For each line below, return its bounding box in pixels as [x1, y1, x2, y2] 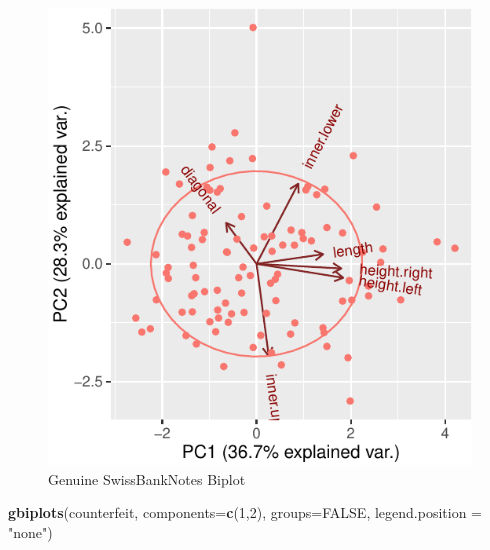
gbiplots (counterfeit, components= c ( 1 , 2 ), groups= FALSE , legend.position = [8, 502, 482, 523]
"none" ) [8, 521, 53, 542]
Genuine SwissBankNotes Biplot [48, 468, 246, 489]
